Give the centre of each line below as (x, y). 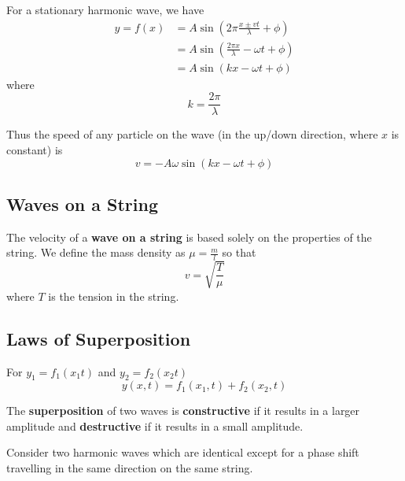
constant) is (35, 149)
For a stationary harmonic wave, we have (105, 9)
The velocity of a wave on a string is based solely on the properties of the (189, 237)
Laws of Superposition (99, 338)
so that (239, 252)
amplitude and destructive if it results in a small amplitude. (155, 425)
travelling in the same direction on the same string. (130, 468)
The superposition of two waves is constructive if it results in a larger (183, 411)
